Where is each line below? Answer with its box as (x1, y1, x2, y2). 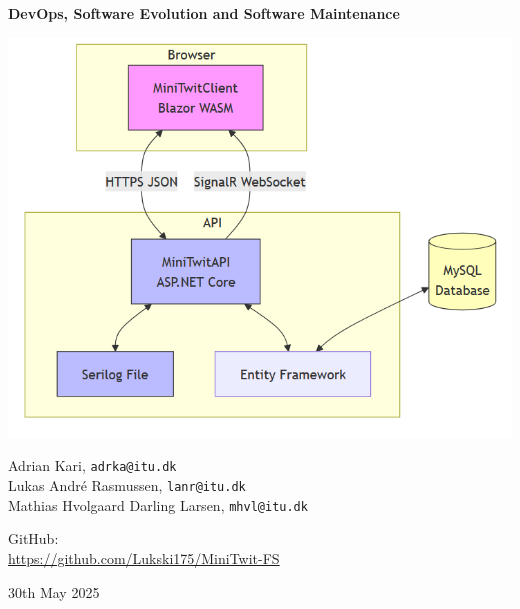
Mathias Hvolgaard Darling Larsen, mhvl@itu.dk (8, 494, 308, 515)
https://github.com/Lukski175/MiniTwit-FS (8, 548, 280, 569)
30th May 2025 (8, 581, 100, 602)
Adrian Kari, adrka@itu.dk (8, 455, 177, 476)
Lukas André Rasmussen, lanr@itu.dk (8, 475, 246, 496)
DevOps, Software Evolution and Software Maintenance (8, 3, 400, 23)
